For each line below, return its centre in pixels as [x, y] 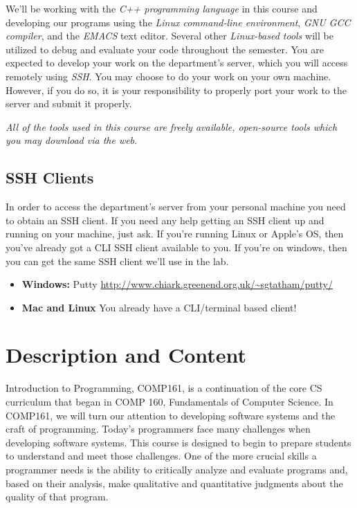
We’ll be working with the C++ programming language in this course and [162, 8]
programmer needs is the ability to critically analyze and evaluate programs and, [177, 469]
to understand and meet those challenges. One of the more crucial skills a [161, 456]
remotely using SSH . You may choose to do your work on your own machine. [168, 76]
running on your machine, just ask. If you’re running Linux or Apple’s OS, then [175, 234]
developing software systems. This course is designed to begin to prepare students [178, 442]
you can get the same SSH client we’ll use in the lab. [117, 261]
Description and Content [126, 355]
